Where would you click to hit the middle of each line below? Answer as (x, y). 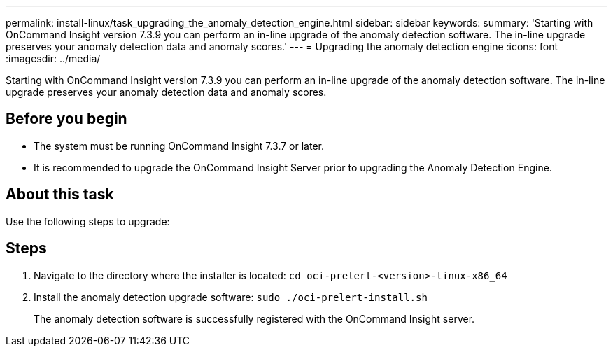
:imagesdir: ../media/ (53, 58)
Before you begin (66, 119)
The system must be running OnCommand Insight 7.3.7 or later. (179, 146)
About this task (60, 195)
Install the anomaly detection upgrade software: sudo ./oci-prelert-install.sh (231, 297)
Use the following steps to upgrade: (88, 221)
